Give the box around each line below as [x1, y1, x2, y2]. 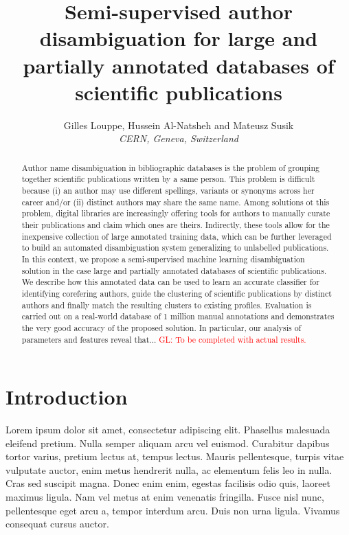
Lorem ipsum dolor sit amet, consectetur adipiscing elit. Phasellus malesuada [5, 422, 330, 437]
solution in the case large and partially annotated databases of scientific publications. [21, 264, 327, 276]
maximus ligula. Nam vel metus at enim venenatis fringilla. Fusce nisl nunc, [5, 490, 324, 504]
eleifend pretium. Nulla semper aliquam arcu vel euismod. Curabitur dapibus [5, 435, 330, 450]
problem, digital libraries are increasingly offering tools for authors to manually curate [21, 207, 330, 219]
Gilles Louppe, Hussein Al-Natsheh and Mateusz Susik [63, 117, 294, 132]
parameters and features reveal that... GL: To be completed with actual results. [21, 333, 306, 345]
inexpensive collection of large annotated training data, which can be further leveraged [21, 230, 332, 242]
